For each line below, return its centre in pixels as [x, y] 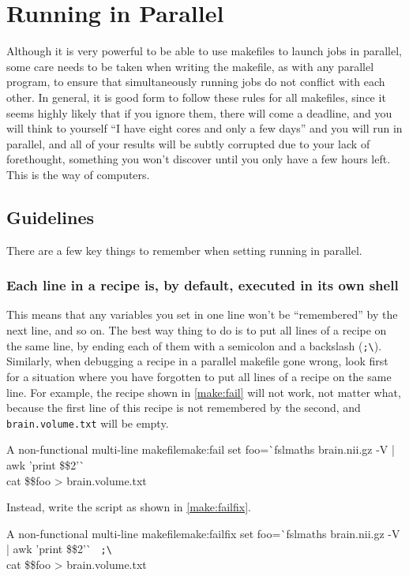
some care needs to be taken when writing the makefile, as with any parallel [190, 66]
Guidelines [51, 217]
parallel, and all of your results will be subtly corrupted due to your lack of [188, 143]
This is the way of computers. [78, 174]
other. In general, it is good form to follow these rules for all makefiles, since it [196, 97]
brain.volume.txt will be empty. [88, 423]
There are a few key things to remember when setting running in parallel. [184, 250]
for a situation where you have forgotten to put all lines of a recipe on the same [199, 376]
